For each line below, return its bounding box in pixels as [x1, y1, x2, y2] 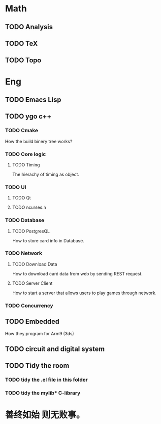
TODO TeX [5, 39, 38, 47]
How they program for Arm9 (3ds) [5, 330, 74, 336]
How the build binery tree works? [5, 138, 72, 144]
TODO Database [5, 217, 45, 224]
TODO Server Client [12, 280, 53, 286]
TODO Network [5, 250, 42, 257]
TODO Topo [5, 56, 42, 65]
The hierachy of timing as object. [12, 171, 80, 177]
